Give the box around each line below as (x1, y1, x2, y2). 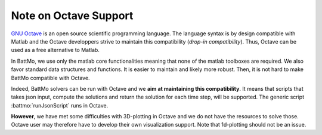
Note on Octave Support (11, 9, 134, 22)
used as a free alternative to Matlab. (11, 47, 100, 54)
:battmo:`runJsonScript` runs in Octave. (11, 102, 109, 109)
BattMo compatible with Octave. (11, 74, 90, 81)
